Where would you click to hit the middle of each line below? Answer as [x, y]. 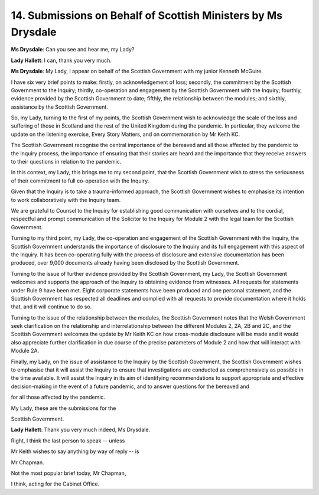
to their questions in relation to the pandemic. [66, 162]
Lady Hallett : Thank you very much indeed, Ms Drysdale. [81, 430]
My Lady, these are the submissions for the [64, 408]
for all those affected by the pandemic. [58, 397]
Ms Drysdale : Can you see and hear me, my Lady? [73, 50]
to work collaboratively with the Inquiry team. [66, 200]
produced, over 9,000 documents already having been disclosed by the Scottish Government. [125, 263]
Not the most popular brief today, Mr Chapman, [69, 473]
